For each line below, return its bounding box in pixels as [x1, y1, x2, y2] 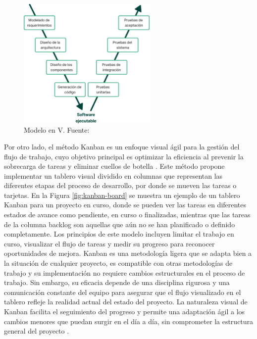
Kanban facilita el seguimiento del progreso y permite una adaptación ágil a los [4, 306, 245, 316]
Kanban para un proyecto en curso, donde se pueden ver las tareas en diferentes [4, 199, 247, 210]
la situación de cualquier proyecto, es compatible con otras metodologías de [4, 258, 233, 268]
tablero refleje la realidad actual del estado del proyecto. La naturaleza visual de [4, 296, 248, 307]
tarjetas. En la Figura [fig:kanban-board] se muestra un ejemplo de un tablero [4, 190, 240, 200]
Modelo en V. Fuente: [24, 125, 90, 135]
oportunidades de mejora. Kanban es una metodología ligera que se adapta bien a [4, 248, 252, 258]
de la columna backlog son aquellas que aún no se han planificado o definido [4, 219, 235, 229]
